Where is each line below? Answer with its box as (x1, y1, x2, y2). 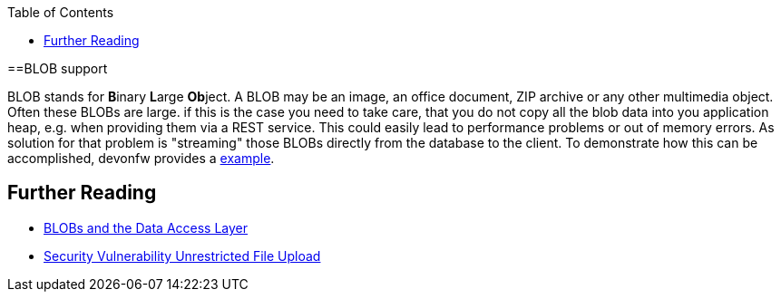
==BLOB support (7, 61, 108, 76)
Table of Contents (7, 5, 114, 20)
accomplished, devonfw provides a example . (7, 150, 275, 166)
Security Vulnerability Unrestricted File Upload (44, 247, 321, 264)
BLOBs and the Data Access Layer (44, 219, 249, 236)
